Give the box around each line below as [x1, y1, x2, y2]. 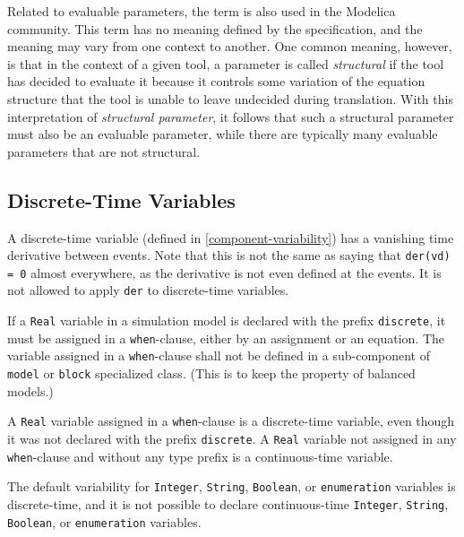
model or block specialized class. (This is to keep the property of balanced [7, 364, 416, 383]
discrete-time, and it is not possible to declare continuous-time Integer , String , [7, 494, 449, 513]
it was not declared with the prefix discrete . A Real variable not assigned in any [7, 429, 457, 447]
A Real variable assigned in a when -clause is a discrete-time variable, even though [7, 411, 455, 430]
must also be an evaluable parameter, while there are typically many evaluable [7, 125, 438, 143]
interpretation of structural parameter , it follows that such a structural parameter [7, 107, 454, 126]
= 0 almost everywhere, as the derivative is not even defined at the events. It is [7, 263, 442, 281]
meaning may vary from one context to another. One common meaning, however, [7, 37, 452, 56]
